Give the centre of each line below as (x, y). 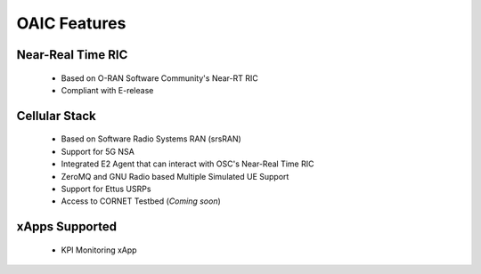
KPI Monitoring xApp (99, 250)
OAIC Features (71, 23)
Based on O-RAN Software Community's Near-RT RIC (159, 78)
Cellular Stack (57, 116)
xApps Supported (67, 227)
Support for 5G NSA (98, 151)
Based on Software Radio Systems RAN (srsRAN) (151, 139)
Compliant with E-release (107, 90)
